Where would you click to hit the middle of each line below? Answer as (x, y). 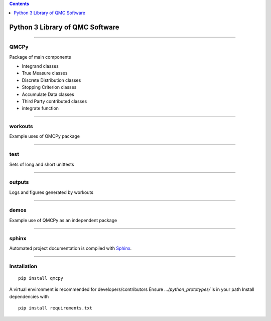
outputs (19, 182)
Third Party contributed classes (54, 101)
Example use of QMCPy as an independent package (63, 220)
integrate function (40, 109)
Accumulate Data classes (48, 94)
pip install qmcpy (41, 278)
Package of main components (40, 57)
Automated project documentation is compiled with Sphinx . (71, 248)
